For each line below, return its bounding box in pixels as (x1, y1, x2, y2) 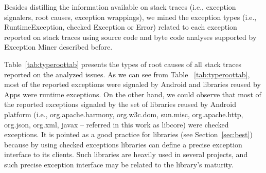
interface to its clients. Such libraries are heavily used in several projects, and (4, 149, 248, 160)
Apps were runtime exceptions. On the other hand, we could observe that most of (4, 89, 261, 99)
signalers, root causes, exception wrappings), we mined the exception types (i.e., (4, 11, 257, 22)
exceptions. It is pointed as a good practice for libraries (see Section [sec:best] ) (4, 129, 253, 140)
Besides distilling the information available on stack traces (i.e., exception (4, 2, 236, 12)
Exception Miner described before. (4, 41, 113, 52)
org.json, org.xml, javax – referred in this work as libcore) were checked (4, 119, 229, 129)
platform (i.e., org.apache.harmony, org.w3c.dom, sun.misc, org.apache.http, (4, 109, 243, 119)
